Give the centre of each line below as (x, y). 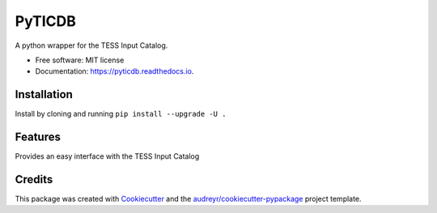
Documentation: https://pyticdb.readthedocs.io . (115, 71)
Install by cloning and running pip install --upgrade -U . (121, 114)
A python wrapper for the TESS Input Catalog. (91, 45)
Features (38, 137)
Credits (34, 179)
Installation (44, 94)
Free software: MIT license (80, 60)
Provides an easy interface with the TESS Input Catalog (107, 156)
